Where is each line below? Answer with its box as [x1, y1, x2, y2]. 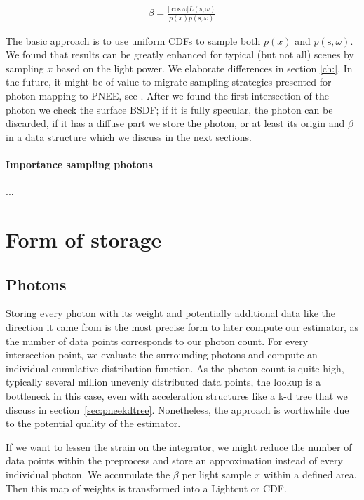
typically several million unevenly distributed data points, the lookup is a [6, 374, 321, 389]
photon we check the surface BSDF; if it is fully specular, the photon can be [6, 102, 333, 116]
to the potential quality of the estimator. [6, 416, 181, 431]
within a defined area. [263, 466, 357, 481]
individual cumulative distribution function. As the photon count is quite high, [6, 360, 344, 375]
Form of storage [6, 224, 162, 253]
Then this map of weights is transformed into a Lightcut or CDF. [6, 480, 287, 495]
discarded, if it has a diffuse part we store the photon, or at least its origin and [6, 116, 345, 130]
